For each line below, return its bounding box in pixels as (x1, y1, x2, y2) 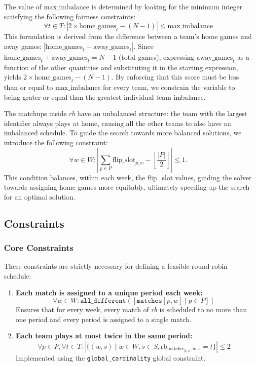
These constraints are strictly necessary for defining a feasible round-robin (4, 261, 228, 271)
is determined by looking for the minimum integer (91, 1, 243, 11)
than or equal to (4, 81, 53, 92)
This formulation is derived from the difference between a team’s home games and (4, 31, 252, 41)
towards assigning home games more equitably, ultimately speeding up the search (4, 182, 250, 192)
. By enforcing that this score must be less (111, 72, 239, 82)
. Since (133, 41, 154, 51)
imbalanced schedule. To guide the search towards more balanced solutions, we (4, 127, 242, 138)
